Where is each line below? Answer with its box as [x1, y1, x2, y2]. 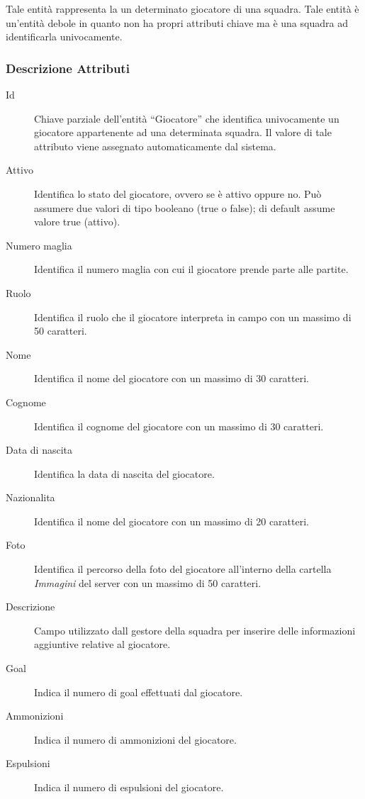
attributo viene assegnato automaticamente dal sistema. [34, 138, 276, 153]
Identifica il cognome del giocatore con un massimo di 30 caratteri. [34, 418, 324, 433]
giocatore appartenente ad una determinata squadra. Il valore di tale [34, 125, 332, 140]
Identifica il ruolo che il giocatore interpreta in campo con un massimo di [34, 309, 352, 324]
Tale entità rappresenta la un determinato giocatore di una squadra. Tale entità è [6, 1, 359, 16]
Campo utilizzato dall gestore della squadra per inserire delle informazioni [34, 622, 356, 637]
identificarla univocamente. [6, 29, 123, 44]
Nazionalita [6, 490, 55, 505]
